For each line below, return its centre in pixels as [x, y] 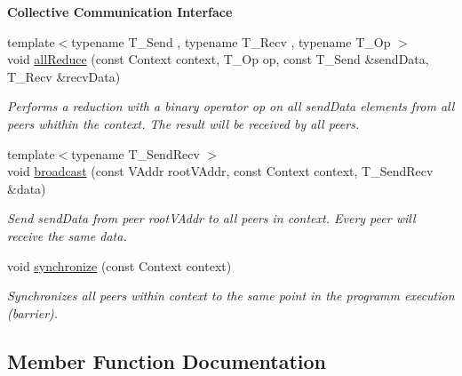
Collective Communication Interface [120, 12]
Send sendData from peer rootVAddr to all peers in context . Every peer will [211, 218]
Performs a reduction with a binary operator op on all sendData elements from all [231, 106]
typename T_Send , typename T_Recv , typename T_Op [231, 41]
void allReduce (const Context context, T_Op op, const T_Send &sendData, [218, 59]
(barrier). [33, 312]
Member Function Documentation [167, 360]
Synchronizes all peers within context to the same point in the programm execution [231, 296]
